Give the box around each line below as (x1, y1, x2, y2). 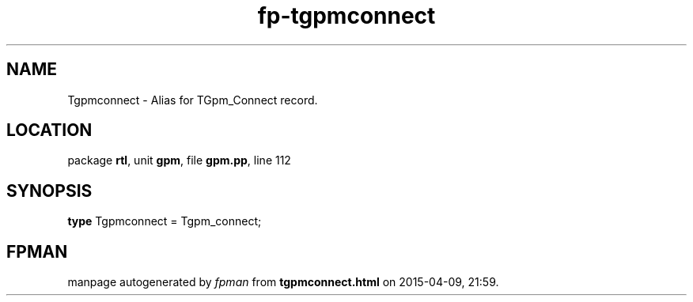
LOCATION (6, 120, 93, 141)
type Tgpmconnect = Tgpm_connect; (67, 214, 262, 228)
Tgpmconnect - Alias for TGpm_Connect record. (67, 92, 318, 107)
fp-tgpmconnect (257, 2, 436, 29)
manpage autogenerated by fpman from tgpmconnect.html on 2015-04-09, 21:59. (67, 275, 499, 289)
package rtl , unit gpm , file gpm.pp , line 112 (67, 153, 291, 168)
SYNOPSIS (6, 180, 93, 201)
